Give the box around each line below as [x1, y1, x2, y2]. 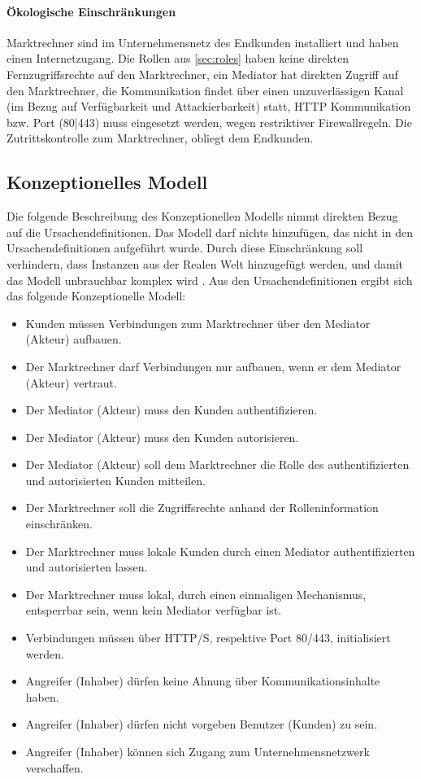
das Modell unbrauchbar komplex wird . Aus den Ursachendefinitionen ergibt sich [7, 271, 413, 288]
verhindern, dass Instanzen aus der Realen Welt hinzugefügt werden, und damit [7, 255, 403, 272]
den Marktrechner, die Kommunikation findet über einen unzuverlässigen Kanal [7, 81, 404, 98]
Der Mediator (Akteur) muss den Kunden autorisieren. [25, 428, 299, 445]
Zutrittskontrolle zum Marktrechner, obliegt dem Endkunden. [7, 129, 314, 147]
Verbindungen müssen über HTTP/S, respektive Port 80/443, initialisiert [25, 629, 391, 646]
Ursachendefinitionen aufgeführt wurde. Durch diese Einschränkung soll [7, 239, 363, 256]
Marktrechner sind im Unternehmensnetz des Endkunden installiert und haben [7, 33, 399, 50]
